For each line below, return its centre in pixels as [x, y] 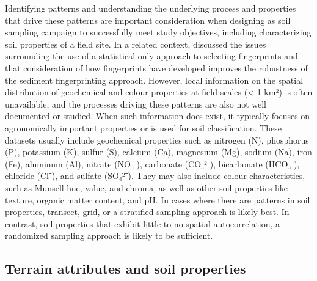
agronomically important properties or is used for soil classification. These [144, 127]
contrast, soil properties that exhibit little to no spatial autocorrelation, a [143, 223]
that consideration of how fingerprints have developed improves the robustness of [156, 68]
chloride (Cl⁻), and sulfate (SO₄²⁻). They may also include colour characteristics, [155, 176]
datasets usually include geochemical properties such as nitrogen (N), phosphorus [157, 140]
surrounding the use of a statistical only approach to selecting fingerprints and [151, 56]
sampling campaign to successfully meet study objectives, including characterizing [158, 32]
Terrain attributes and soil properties [126, 268]
